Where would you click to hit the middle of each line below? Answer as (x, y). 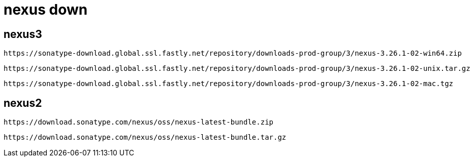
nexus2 (23, 103)
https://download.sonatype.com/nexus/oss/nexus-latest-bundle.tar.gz (145, 137)
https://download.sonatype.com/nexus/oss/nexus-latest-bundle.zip (139, 122)
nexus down (46, 10)
